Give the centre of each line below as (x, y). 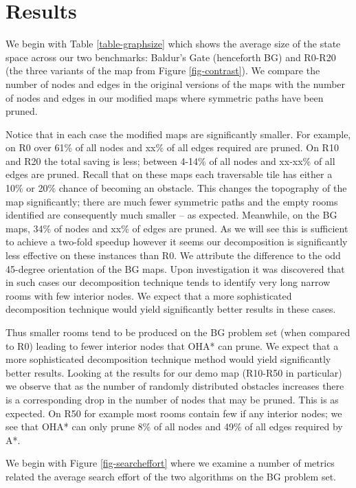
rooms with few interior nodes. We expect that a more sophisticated (149, 295)
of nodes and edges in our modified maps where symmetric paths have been (165, 97)
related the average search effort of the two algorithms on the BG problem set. (171, 476)
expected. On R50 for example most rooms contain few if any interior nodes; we (174, 413)
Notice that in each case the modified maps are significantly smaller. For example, (178, 134)
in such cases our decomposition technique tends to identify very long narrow (168, 282)
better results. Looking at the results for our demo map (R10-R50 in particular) (174, 372)
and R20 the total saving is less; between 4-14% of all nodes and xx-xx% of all (170, 160)
